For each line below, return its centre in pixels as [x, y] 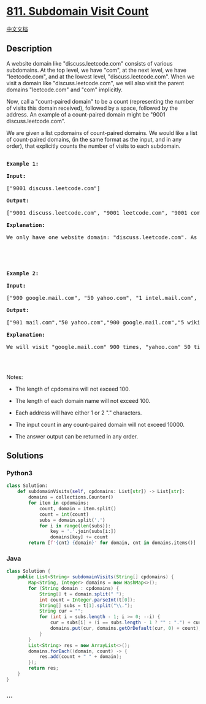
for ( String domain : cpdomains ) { [74, 588]
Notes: [15, 377]
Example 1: [23, 163]
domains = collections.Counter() [71, 497]
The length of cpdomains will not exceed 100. [73, 389]
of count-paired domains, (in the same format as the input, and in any [94, 139]
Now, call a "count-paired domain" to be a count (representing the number [100, 101]
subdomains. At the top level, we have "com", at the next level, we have [97, 70]
